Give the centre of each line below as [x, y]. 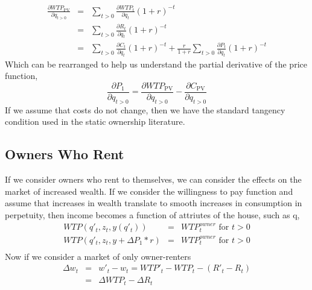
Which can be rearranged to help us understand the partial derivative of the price [156, 64]
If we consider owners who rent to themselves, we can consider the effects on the [153, 179]
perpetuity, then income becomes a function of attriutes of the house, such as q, [152, 214]
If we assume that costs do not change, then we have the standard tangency [145, 109]
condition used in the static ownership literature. [95, 121]
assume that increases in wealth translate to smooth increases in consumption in [154, 203]
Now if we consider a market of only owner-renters [98, 256]
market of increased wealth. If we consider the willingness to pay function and [149, 191]
